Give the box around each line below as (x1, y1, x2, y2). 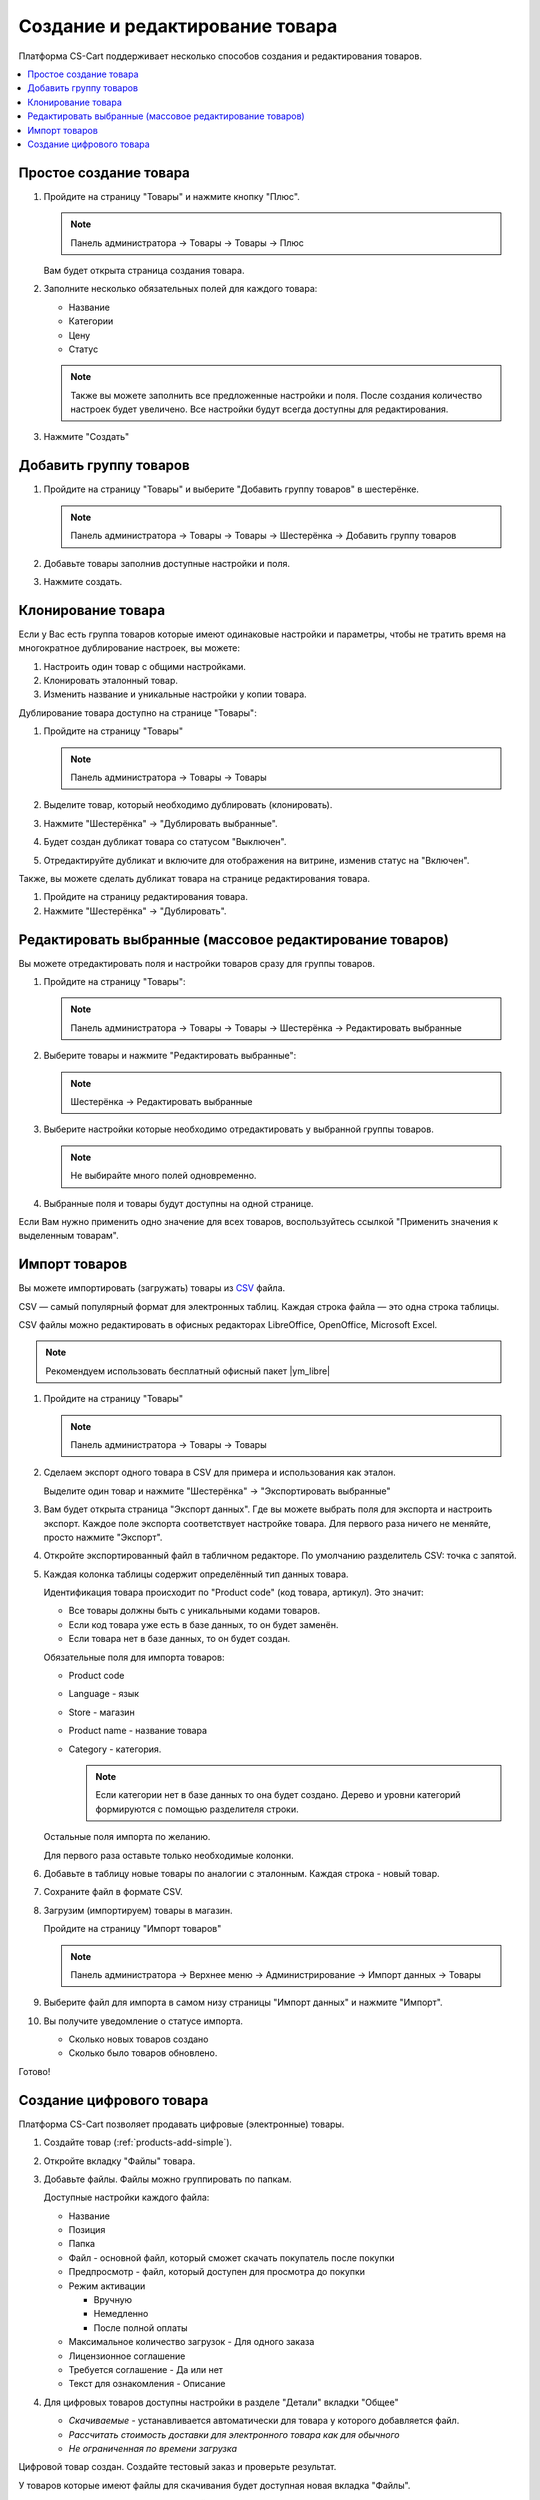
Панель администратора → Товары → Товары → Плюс (70, 236, 304, 249)
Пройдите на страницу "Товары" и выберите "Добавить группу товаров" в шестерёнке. (43, 483, 420, 495)
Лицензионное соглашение (68, 2350, 186, 2362)
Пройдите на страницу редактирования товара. (43, 891, 249, 903)
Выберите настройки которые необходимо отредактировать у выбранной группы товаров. (43, 1123, 434, 1135)
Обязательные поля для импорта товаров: (43, 1651, 225, 1663)
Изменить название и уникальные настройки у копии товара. (43, 688, 307, 700)
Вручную (93, 2294, 133, 2306)
